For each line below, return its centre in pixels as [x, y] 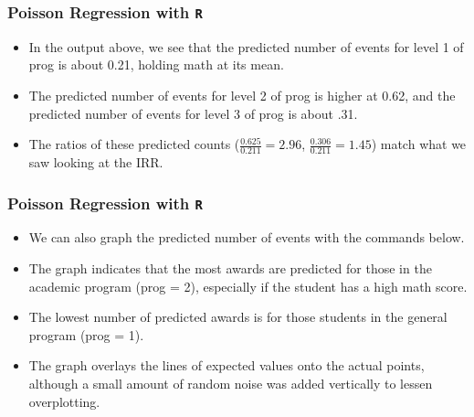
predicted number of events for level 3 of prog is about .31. [193, 113]
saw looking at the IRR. [96, 161]
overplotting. [64, 401]
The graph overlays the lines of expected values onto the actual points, [226, 365]
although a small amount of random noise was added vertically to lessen [231, 383]
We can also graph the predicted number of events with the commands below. [247, 237]
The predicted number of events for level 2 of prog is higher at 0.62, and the [242, 95]
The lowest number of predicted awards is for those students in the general [238, 317]
